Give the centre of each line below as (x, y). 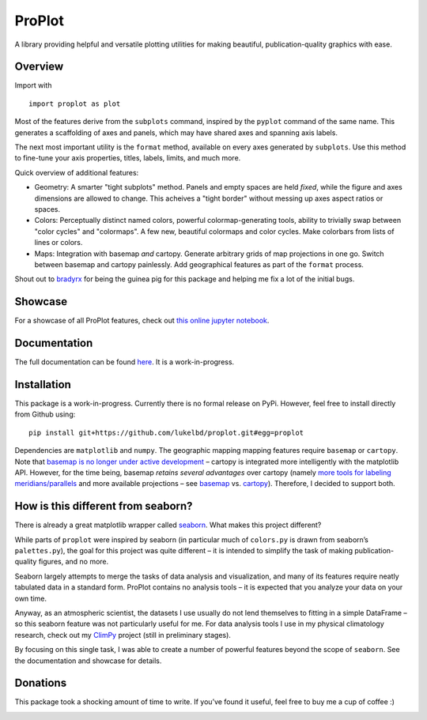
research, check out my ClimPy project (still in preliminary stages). (123, 635)
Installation (43, 385)
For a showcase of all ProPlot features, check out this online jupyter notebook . (142, 321)
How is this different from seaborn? (104, 506)
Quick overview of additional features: (77, 172)
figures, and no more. (74, 562)
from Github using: (45, 414)
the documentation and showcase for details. (88, 661)
